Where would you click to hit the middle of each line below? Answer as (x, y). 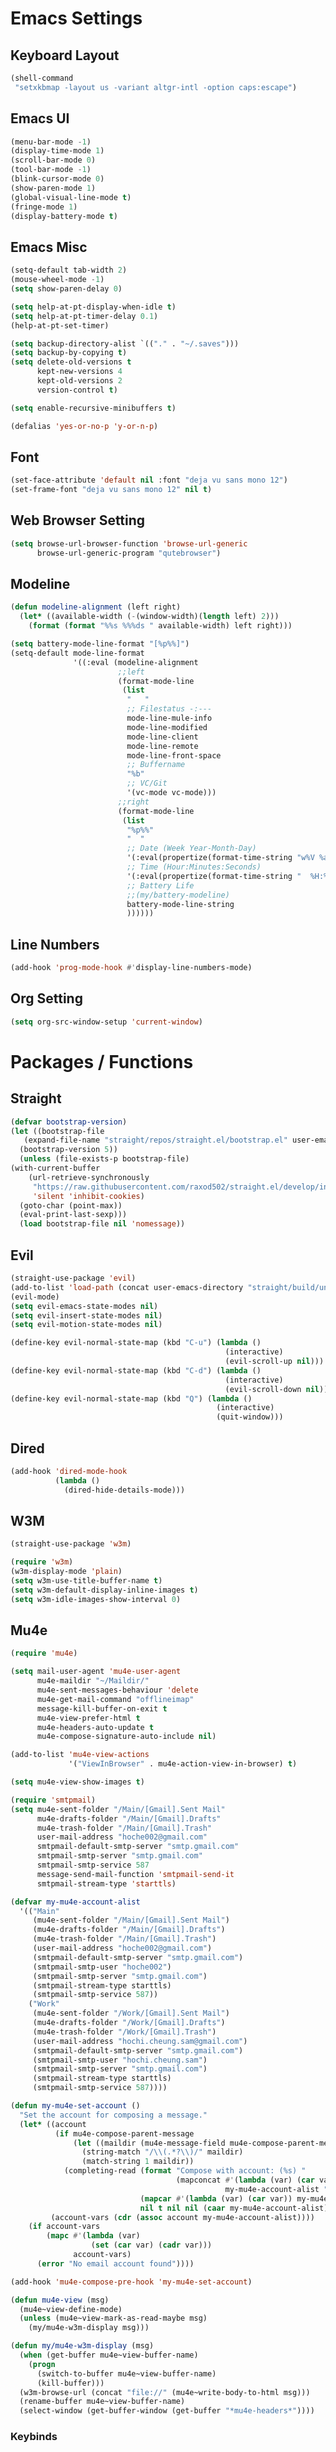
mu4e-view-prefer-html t (88, 1718)
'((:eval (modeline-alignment (136, 662)
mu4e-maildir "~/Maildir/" (93, 1681)
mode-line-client (162, 737)
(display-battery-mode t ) (64, 216)
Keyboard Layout (65, 55)
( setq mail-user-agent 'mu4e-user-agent (96, 1672)
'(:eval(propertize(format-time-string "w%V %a (227, 858)
